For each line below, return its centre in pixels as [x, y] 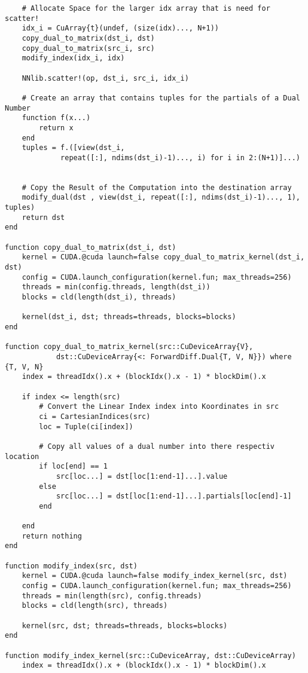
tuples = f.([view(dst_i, [73, 148]
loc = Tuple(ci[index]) [86, 426]
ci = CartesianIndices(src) [95, 416]
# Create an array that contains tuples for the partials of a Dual [161, 98]
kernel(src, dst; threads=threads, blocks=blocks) [125, 625]
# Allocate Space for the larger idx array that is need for [146, 8]
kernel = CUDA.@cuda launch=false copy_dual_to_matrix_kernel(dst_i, [163, 257]
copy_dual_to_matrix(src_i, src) [88, 48]
